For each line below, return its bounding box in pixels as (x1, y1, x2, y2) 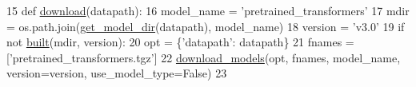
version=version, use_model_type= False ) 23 (6, 65, 227, 81)
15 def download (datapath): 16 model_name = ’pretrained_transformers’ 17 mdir (6, 2, 410, 18)
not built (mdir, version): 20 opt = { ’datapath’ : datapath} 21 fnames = (6, 34, 354, 50)
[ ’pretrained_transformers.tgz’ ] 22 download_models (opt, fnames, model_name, (6, 49, 401, 65)
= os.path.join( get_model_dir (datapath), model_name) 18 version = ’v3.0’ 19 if (6, 18, 405, 34)
